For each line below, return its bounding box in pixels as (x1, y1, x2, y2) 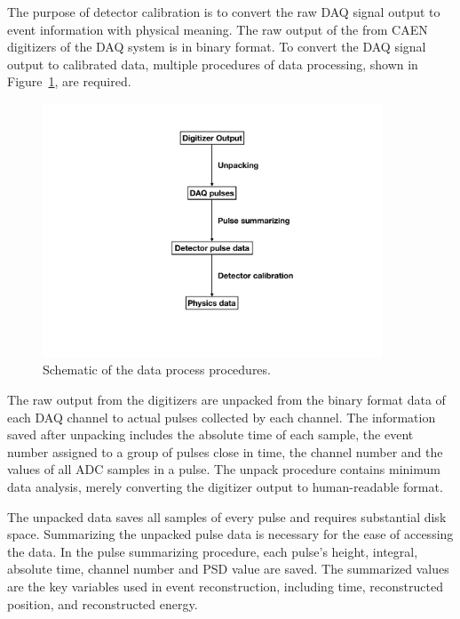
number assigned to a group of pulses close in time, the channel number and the (7, 442, 443, 461)
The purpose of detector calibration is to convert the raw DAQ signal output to (7, 3, 440, 20)
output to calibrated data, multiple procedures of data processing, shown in (7, 54, 418, 73)
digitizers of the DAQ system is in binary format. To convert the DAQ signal (7, 37, 426, 56)
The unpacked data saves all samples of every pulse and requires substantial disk (7, 507, 447, 526)
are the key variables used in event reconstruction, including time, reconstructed (7, 576, 443, 595)
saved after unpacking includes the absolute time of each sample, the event (7, 425, 414, 444)
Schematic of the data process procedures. (43, 360, 271, 379)
